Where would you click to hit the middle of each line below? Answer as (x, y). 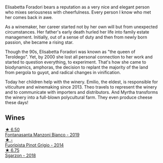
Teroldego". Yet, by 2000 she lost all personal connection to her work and (79, 57)
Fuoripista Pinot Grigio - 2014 (35, 145)
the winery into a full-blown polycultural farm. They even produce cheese (79, 97)
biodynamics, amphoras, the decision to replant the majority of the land (77, 67)
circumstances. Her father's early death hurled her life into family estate (77, 32)
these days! (17, 102)
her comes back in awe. (29, 17)
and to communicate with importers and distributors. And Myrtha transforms (81, 92)
